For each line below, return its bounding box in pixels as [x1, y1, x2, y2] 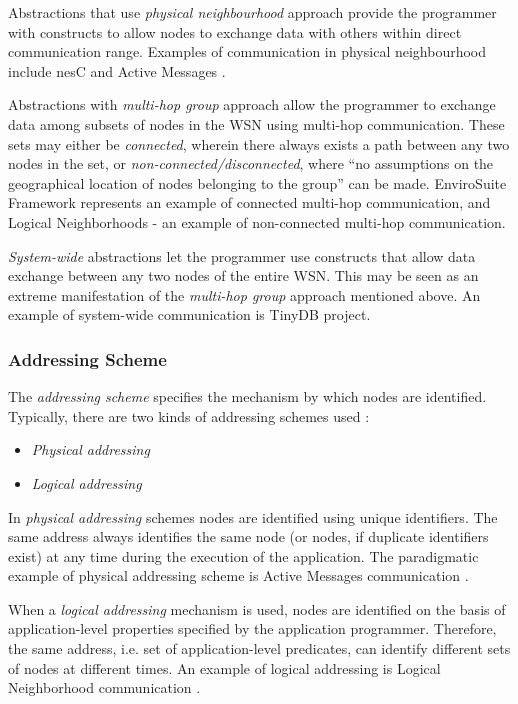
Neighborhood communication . [8, 677, 201, 698]
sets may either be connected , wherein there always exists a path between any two [8, 133, 510, 154]
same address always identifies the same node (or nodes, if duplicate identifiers [8, 526, 489, 547]
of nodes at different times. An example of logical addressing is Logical [8, 657, 441, 678]
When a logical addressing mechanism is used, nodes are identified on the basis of [8, 598, 506, 619]
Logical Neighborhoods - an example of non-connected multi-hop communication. [8, 211, 506, 232]
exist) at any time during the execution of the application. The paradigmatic [8, 545, 479, 566]
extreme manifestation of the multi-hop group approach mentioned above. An [8, 284, 481, 305]
